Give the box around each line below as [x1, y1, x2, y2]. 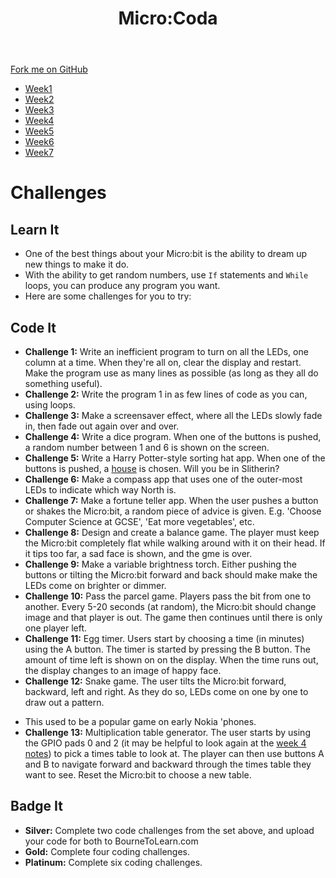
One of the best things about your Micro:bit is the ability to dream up [24, 248, 308, 260]
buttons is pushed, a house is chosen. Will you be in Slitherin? [24, 463, 280, 474]
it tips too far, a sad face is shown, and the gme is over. [24, 548, 253, 559]
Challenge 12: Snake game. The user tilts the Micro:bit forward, [24, 675, 287, 687]
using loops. [24, 399, 76, 411]
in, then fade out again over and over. [24, 420, 180, 432]
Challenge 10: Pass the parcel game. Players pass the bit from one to [24, 590, 312, 602]
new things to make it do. [24, 258, 130, 271]
